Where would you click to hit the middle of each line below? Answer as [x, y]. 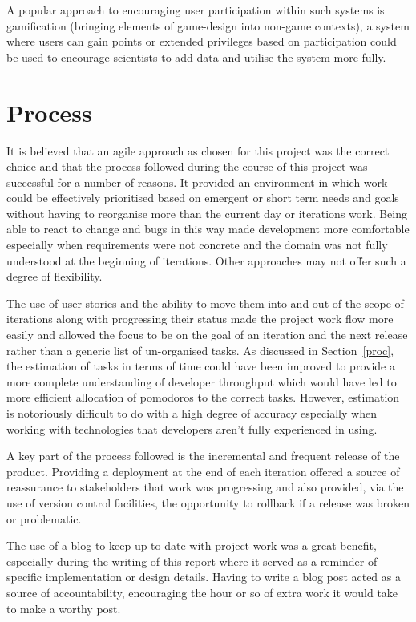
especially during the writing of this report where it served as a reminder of [192, 561]
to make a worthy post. [64, 608]
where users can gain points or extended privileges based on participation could [202, 41]
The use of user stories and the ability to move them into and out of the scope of [205, 303]
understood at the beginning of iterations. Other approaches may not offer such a [206, 260]
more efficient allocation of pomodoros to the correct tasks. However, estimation [203, 397]
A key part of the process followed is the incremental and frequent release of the [203, 456]
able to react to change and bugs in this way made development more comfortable [208, 229]
